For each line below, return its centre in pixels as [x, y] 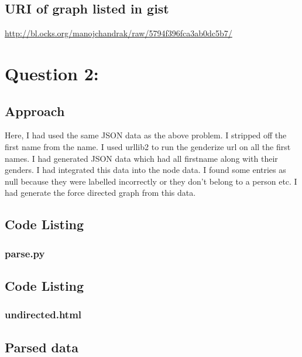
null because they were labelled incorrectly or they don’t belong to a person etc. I [151, 181]
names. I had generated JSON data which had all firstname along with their [141, 158]
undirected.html [43, 314]
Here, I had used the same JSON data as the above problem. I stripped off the [146, 135]
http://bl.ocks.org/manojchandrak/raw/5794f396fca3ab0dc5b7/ [119, 33]
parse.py [25, 253]
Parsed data [42, 347]
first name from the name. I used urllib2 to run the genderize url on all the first [148, 146]
